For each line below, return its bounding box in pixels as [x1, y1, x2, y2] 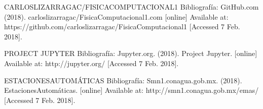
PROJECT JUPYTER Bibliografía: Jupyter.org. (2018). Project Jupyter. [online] [4, 48, 257, 59]
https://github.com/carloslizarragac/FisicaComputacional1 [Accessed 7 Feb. [4, 21, 240, 32]
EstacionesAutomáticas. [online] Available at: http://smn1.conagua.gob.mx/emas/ [4, 85, 259, 95]
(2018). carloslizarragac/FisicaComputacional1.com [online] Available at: [4, 11, 229, 22]
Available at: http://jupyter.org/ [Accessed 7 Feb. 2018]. [4, 58, 179, 68]
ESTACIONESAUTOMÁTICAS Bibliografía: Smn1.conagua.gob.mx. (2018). [4, 75, 242, 85]
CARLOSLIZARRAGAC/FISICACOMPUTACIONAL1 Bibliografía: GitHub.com [4, 2, 259, 12]
